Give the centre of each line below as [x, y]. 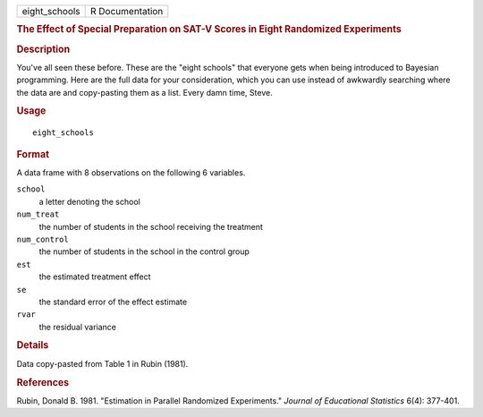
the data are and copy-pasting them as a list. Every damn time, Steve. [144, 92]
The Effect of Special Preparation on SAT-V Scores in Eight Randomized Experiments [209, 30]
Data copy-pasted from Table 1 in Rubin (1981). [102, 363]
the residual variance [77, 327]
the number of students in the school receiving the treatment [151, 226]
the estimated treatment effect [95, 277]
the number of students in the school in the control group [144, 251]
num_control [42, 239]
